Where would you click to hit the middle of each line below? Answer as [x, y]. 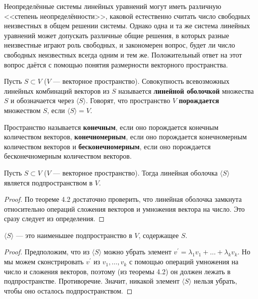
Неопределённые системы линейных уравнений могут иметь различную [113, 6]
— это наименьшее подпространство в [74, 235]
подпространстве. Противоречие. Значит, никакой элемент [92, 281]
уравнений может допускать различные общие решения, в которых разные [117, 35]
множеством [22, 110]
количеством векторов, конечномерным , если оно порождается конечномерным [126, 137]
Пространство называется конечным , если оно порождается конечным [111, 127]
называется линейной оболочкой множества [186, 90]
